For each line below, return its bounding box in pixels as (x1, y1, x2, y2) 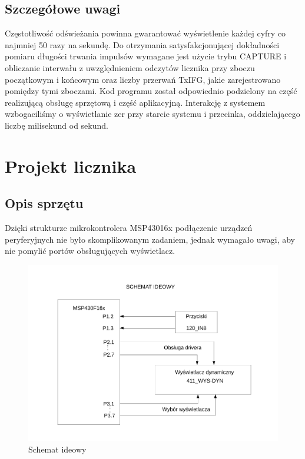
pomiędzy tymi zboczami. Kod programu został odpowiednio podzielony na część (5, 85, 297, 97)
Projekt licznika (5, 153, 137, 177)
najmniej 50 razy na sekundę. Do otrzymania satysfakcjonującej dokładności (5, 38, 280, 51)
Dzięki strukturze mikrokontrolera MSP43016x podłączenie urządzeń (5, 222, 253, 234)
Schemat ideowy (28, 443, 87, 455)
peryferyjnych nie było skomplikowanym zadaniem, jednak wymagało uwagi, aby (5, 233, 295, 245)
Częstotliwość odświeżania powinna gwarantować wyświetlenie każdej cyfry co (5, 27, 286, 39)
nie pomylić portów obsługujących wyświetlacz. (5, 244, 175, 257)
